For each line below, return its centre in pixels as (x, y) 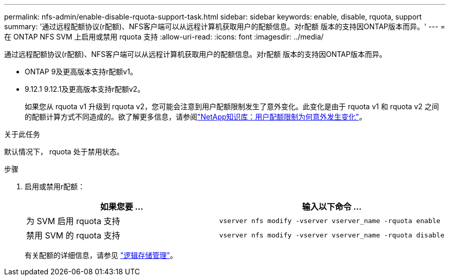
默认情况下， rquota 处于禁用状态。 (64, 152)
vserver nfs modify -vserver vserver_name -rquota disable (332, 235)
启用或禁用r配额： (55, 186)
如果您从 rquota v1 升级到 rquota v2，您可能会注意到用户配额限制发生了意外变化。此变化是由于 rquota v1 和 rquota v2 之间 (232, 106)
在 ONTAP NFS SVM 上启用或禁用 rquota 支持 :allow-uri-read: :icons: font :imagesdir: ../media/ (164, 37)
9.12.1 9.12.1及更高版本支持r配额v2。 (85, 89)
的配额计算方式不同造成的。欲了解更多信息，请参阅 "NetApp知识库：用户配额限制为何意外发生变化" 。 (196, 117)
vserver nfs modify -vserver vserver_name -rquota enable (330, 221)
